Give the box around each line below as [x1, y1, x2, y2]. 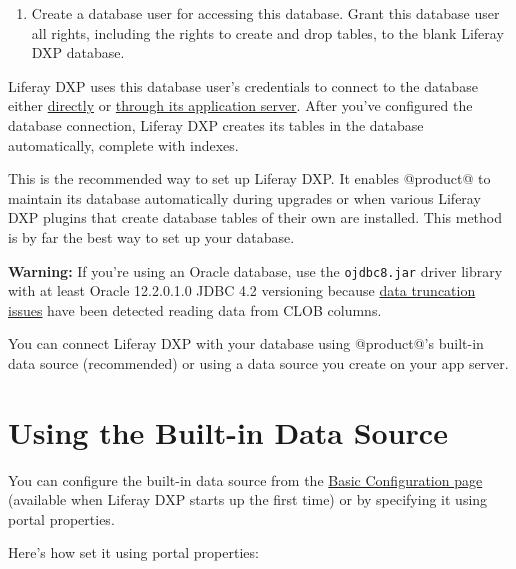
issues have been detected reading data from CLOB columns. [8, 299, 382, 320]
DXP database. [31, 42, 125, 63]
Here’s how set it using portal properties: [8, 542, 259, 563]
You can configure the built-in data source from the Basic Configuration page [8, 469, 483, 490]
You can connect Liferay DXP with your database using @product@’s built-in [8, 333, 484, 354]
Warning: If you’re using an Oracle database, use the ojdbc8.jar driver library [8, 260, 503, 281]
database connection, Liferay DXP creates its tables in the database [8, 114, 424, 135]
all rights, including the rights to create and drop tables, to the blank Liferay [31, 22, 504, 43]
